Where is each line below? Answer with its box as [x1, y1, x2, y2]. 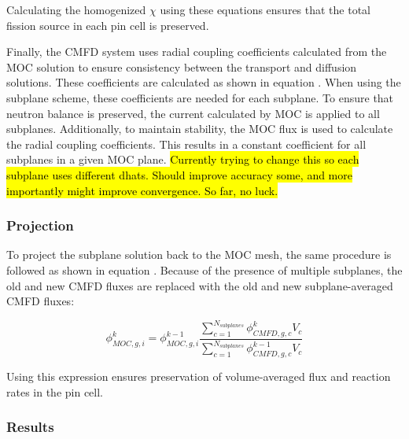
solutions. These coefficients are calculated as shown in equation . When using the [6, 74, 401, 90]
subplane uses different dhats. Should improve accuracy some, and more [6, 166, 352, 183]
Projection [6, 216, 74, 235]
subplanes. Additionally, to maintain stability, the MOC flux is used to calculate [6, 120, 393, 137]
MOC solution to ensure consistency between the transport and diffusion [6, 58, 357, 75]
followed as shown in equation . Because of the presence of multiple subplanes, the [6, 261, 403, 278]
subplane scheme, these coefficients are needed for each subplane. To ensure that [6, 89, 394, 105]
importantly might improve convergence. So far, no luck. [6, 182, 278, 198]
